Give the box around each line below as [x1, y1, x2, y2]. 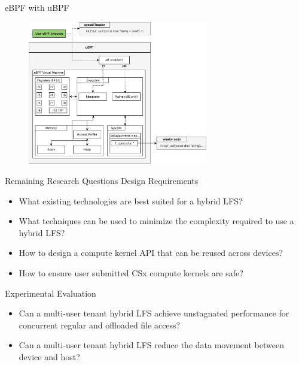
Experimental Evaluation [5, 286, 96, 299]
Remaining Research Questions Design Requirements [5, 174, 199, 186]
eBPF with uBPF [5, 1, 69, 13]
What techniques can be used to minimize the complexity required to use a [19, 215, 294, 227]
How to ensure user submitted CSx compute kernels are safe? [19, 266, 243, 279]
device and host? [19, 350, 80, 363]
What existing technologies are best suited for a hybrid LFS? [19, 194, 243, 207]
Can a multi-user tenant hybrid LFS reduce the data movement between [19, 339, 284, 351]
